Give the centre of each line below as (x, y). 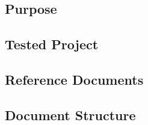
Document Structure (70, 114)
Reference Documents (74, 79)
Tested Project (52, 44)
